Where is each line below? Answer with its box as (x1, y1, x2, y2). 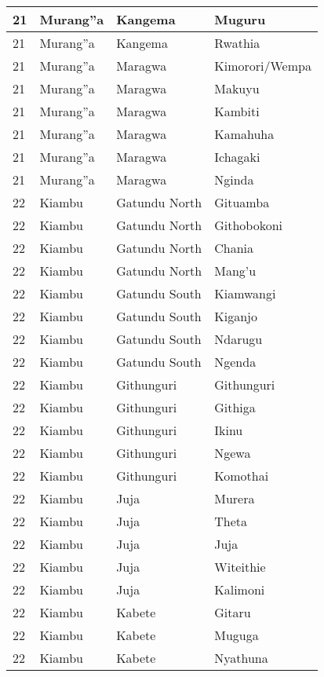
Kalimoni (214, 580, 265, 598)
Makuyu (214, 79, 260, 97)
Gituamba (214, 193, 270, 211)
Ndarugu (214, 330, 263, 348)
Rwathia (214, 34, 260, 52)
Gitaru (214, 603, 251, 621)
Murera (214, 489, 255, 507)
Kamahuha (214, 125, 275, 143)
